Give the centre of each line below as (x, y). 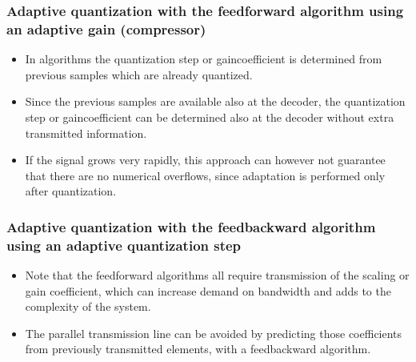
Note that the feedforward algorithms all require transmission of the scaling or (217, 275)
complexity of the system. (88, 306)
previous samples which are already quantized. (139, 74)
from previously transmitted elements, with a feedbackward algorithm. (198, 349)
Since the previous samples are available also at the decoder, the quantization (215, 101)
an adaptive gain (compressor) (106, 28)
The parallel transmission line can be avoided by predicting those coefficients (214, 333)
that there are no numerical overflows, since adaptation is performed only (205, 175)
